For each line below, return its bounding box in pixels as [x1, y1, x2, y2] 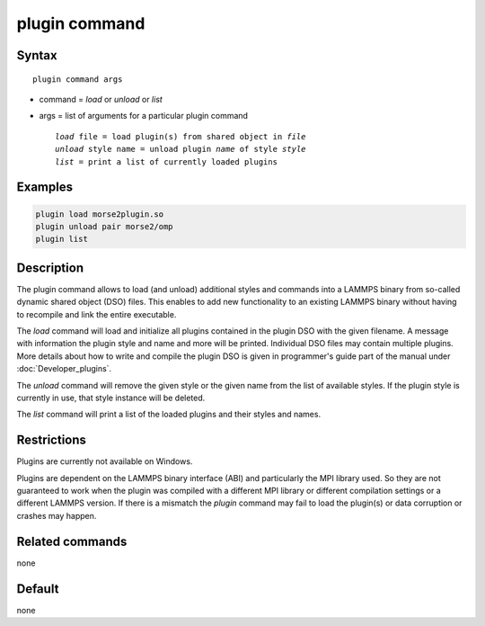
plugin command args [32, 74, 123, 85]
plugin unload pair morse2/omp [35, 221, 174, 231]
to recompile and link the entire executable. [16, 309, 177, 319]
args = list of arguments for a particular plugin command [39, 111, 249, 121]
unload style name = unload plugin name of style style [55, 144, 306, 155]
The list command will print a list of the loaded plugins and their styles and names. [16, 409, 322, 420]
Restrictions [16, 433, 87, 448]
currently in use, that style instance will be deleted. [16, 392, 206, 403]
